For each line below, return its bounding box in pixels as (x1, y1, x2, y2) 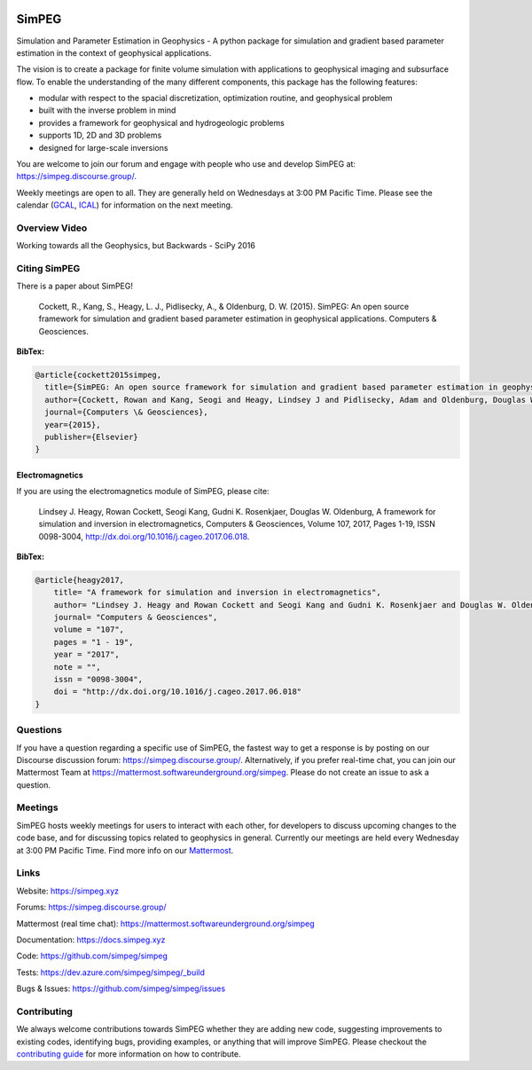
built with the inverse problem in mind (38, 105, 176, 115)
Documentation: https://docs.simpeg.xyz (16, 934, 166, 945)
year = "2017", (53, 649, 120, 660)
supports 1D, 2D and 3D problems (38, 130, 162, 141)
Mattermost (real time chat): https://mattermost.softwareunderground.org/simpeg (16, 918, 315, 929)
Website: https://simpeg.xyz (16, 885, 120, 896)
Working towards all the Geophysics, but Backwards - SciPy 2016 (16, 240, 256, 251)
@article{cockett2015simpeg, (35, 370, 162, 381)
